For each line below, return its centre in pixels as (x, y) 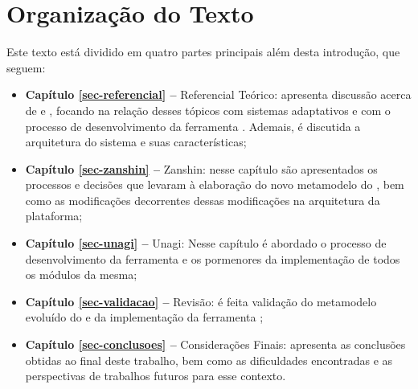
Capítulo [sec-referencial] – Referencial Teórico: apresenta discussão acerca (218, 94)
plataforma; (54, 216)
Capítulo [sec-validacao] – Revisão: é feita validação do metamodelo (201, 301)
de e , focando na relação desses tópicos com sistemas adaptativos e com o (208, 110)
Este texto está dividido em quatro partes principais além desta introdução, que (203, 52)
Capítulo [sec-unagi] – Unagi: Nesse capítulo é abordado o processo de (206, 243)
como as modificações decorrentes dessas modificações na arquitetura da (203, 200)
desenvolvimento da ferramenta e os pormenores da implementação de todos (213, 258)
